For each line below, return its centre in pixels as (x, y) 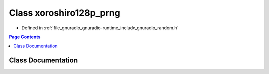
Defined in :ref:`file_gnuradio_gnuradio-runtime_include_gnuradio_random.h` (100, 28)
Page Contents (25, 37)
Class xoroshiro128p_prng (65, 13)
